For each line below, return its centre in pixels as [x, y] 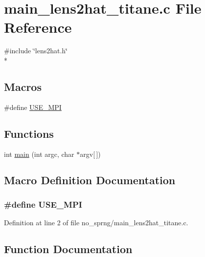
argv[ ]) [90, 154]
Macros [23, 86]
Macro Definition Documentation [90, 180]
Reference [38, 27]
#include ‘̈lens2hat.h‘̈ [36, 51]
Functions [29, 133]
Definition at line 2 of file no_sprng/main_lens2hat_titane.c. [96, 223]
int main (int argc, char [39, 154]
